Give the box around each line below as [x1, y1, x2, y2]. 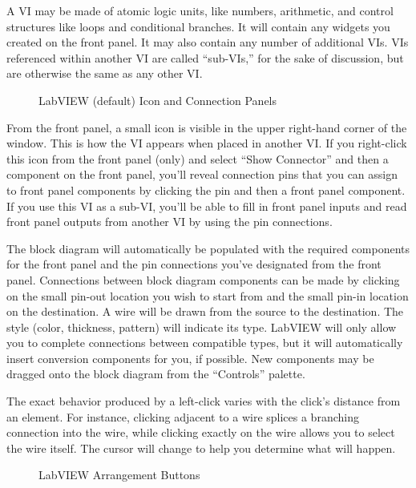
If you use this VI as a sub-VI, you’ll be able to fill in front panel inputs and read [6, 197, 407, 214]
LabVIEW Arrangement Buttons [38, 466, 200, 483]
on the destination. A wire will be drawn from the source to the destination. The [6, 303, 404, 320]
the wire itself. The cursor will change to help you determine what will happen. [6, 439, 396, 456]
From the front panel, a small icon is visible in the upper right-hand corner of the [6, 119, 407, 135]
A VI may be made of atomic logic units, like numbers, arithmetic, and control [6, 2, 394, 18]
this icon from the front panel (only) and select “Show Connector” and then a [6, 150, 389, 167]
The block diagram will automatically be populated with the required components [6, 240, 410, 256]
